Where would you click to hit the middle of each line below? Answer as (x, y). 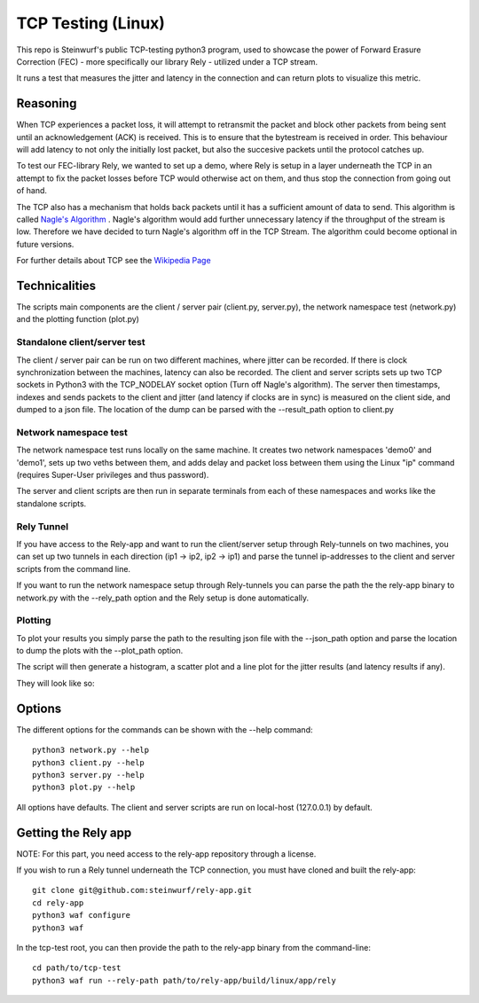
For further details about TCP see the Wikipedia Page (114, 261)
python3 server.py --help (89, 775)
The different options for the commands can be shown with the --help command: (165, 729)
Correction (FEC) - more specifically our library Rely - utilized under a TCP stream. (167, 61)
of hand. (32, 191)
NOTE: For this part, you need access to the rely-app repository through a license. (166, 854)
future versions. (45, 244)
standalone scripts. (51, 503)
